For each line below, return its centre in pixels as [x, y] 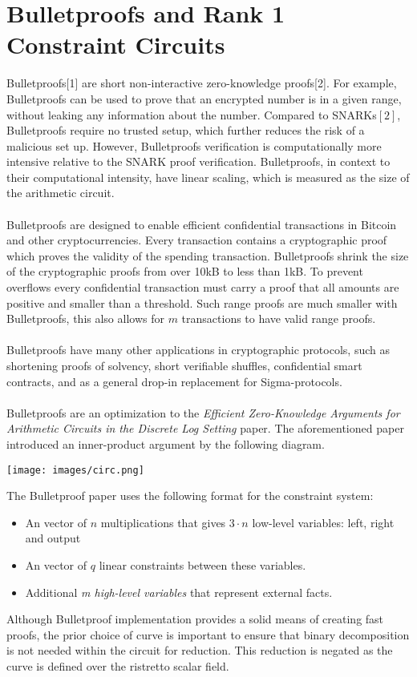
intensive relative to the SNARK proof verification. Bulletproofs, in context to [198, 161]
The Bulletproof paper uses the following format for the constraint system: [190, 496]
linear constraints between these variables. [202, 565]
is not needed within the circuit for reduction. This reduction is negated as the [200, 650]
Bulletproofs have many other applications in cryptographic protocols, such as [198, 350]
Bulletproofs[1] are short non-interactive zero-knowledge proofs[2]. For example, [202, 83]
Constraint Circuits [116, 44]
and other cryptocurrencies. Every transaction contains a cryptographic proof [197, 240]
